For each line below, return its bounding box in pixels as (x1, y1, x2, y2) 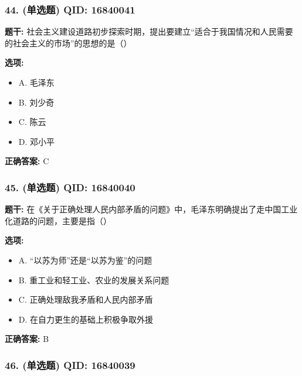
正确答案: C (5, 155, 49, 167)
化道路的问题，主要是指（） (5, 214, 111, 226)
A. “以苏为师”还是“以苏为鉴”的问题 (18, 253, 152, 266)
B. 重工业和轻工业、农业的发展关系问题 (18, 273, 169, 286)
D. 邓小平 (18, 135, 55, 147)
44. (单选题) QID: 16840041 (5, 2, 135, 16)
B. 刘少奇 (18, 96, 55, 108)
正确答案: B (5, 333, 49, 345)
